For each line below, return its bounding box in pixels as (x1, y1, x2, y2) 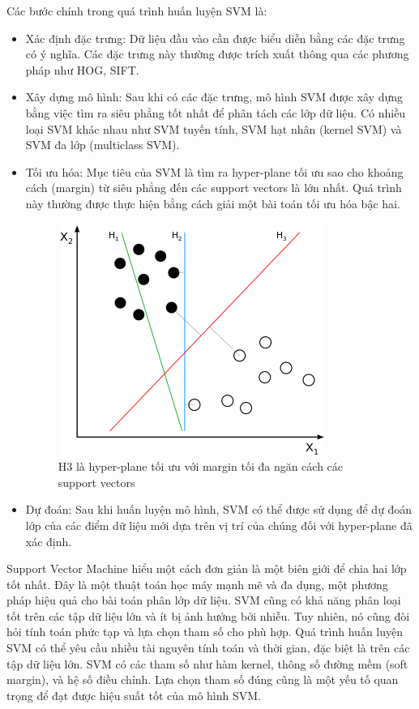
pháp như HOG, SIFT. (25, 61, 139, 78)
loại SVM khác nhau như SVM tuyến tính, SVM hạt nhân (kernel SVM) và (25, 120, 402, 137)
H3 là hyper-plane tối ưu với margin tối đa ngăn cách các (58, 458, 344, 475)
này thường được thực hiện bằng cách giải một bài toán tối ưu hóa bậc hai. (25, 194, 400, 211)
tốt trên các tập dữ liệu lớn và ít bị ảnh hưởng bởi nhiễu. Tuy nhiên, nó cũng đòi (6, 607, 410, 624)
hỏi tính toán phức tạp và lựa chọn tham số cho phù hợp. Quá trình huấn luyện (6, 623, 404, 640)
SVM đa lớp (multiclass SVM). (25, 136, 180, 153)
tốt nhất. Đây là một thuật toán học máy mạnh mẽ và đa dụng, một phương (6, 575, 388, 592)
